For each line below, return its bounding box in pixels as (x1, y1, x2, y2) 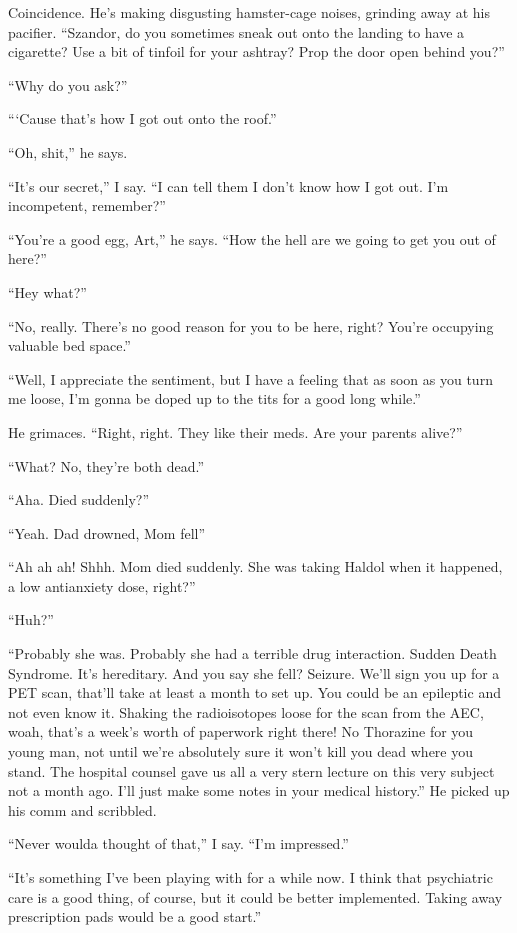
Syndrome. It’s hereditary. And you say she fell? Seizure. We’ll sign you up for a (8, 662, 500, 683)
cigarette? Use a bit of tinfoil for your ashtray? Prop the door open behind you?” (8, 41, 505, 62)
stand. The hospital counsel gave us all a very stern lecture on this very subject (8, 760, 495, 781)
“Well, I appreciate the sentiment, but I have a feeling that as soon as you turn (8, 368, 493, 389)
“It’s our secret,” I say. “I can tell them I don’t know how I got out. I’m (8, 175, 449, 196)
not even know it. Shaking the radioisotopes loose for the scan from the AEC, (8, 701, 484, 722)
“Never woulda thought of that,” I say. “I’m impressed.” (8, 833, 349, 854)
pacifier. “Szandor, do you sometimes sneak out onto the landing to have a (8, 21, 465, 42)
